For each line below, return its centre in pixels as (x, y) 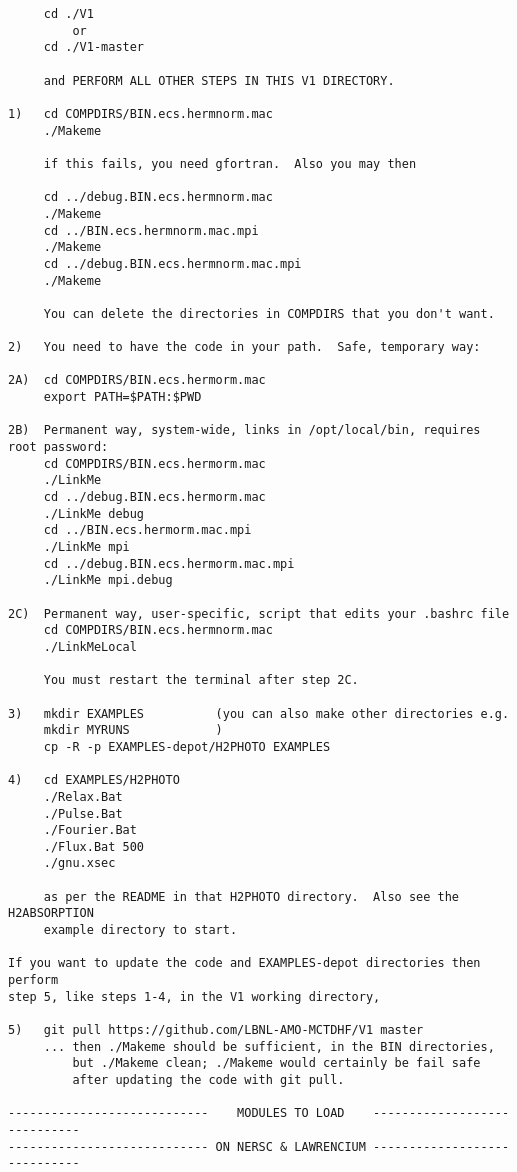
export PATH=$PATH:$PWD (122, 397)
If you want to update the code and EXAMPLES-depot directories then (244, 963)
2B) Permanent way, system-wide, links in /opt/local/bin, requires (244, 430)
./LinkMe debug (94, 513)
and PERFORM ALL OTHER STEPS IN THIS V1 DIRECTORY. (219, 80)
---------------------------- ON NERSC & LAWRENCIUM (187, 1146)
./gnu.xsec (79, 863)
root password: (58, 447)
